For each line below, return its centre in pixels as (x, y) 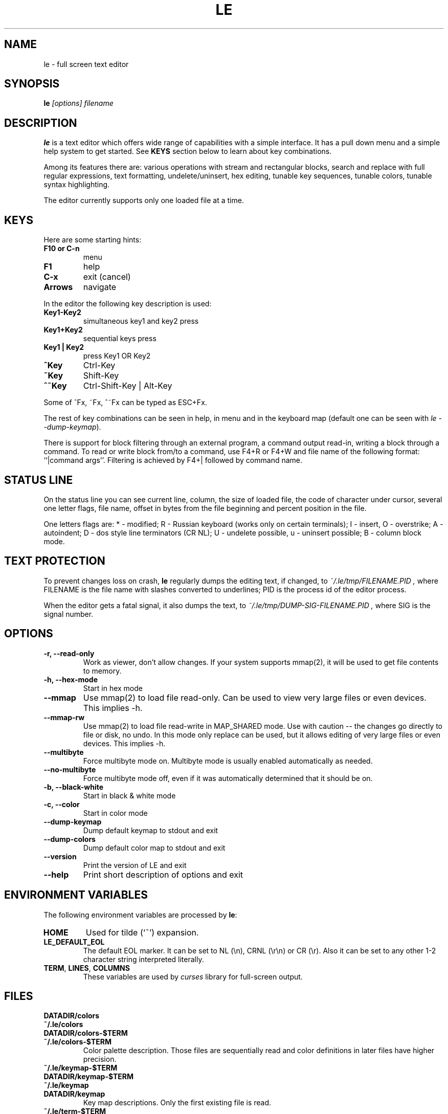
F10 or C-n (62, 249)
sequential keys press (120, 339)
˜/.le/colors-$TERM (77, 1042)
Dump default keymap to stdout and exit (151, 830)
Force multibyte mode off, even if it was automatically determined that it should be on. (228, 778)
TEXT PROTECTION (55, 561)
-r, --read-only (69, 653)
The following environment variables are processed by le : (140, 915)
